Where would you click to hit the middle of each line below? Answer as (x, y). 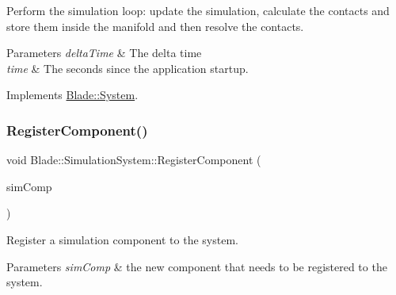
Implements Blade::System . (72, 95)
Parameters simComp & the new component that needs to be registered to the (197, 266)
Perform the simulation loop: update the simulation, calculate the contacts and (198, 10)
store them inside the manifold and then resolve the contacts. (155, 26)
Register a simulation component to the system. (122, 239)
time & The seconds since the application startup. (128, 68)
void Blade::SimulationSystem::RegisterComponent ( (134, 160)
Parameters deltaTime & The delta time (104, 53)
